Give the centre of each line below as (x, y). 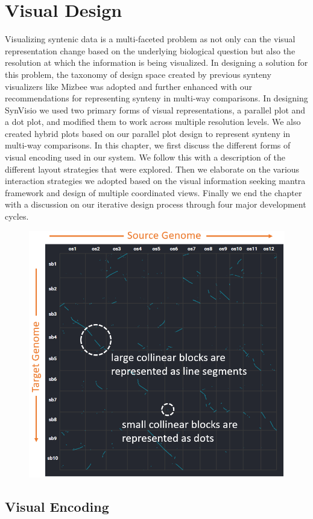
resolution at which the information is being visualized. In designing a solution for (156, 62)
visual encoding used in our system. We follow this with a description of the (145, 157)
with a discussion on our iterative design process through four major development (156, 204)
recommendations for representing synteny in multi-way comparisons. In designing (156, 98)
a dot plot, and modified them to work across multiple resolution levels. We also (153, 122)
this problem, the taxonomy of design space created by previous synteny (138, 74)
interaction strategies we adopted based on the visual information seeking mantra (155, 181)
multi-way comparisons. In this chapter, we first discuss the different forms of (148, 145)
